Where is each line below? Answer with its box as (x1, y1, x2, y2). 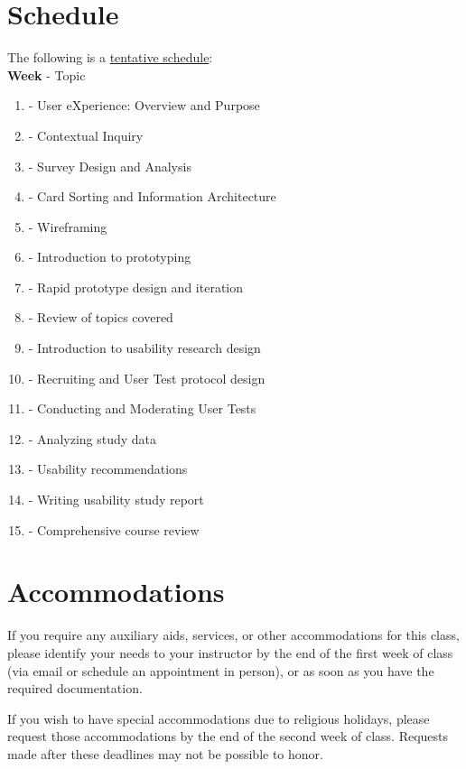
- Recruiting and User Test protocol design (28, 368, 266, 387)
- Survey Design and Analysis (28, 156, 191, 175)
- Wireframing (28, 217, 107, 236)
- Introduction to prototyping (28, 247, 191, 266)
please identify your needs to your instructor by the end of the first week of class (7, 643, 453, 662)
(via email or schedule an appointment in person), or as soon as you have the (7, 661, 434, 680)
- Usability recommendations (28, 459, 188, 478)
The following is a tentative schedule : (7, 48, 213, 67)
